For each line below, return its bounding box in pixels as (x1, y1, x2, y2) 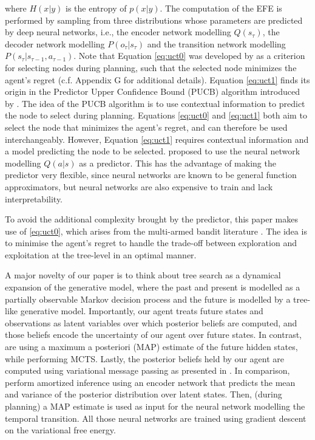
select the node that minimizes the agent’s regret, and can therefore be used (5, 120, 288, 133)
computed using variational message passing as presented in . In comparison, (5, 364, 290, 377)
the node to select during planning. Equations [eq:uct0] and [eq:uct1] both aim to (5, 109, 307, 122)
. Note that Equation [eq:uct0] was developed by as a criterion (73, 49, 305, 62)
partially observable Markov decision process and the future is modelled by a (5, 292, 291, 305)
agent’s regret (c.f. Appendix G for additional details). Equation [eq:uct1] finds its (5, 73, 310, 86)
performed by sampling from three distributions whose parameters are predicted (5, 13, 303, 26)
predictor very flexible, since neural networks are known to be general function (5, 168, 297, 181)
